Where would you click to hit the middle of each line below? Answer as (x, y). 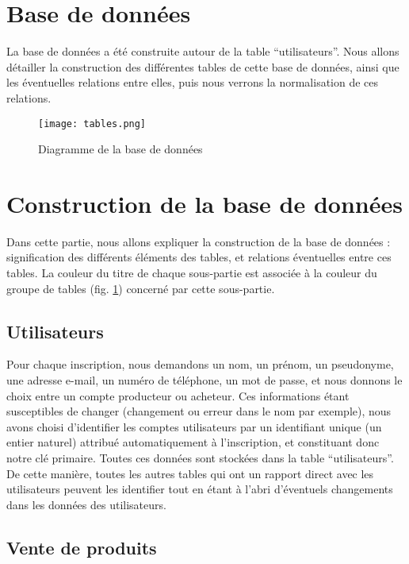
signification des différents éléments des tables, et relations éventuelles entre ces (199, 257)
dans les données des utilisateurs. (86, 504)
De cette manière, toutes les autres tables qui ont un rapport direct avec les (190, 473)
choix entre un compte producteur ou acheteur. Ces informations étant (178, 395)
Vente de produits (82, 547)
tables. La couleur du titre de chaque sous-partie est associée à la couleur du (192, 273)
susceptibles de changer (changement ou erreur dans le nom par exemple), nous (199, 411)
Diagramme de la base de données (120, 149)
